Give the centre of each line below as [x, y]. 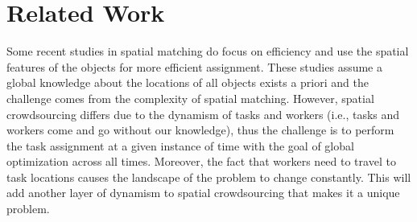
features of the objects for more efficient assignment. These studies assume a [194, 66]
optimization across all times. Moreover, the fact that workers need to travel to [201, 161]
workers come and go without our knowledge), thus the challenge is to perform [200, 130]
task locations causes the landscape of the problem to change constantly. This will [209, 177]
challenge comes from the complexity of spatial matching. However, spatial [190, 98]
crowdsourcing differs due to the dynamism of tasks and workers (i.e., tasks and [203, 114]
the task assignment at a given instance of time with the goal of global [180, 145]
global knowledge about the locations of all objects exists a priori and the [188, 82]
